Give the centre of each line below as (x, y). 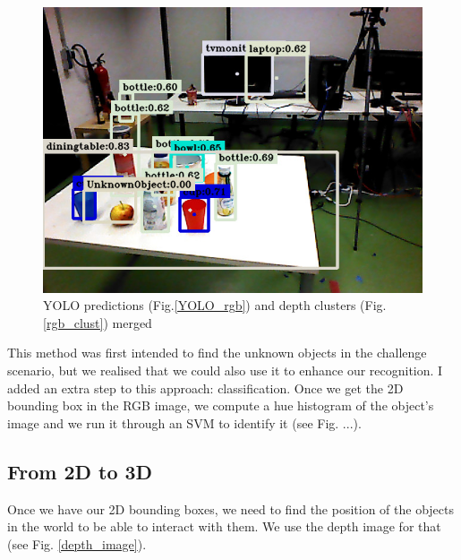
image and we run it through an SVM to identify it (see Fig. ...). (184, 422)
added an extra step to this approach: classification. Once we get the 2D (205, 388)
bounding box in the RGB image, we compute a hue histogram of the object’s (221, 405)
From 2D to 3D (80, 471)
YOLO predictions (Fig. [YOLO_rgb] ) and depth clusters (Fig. (215, 305)
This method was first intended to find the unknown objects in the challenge (217, 353)
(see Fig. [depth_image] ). (77, 543)
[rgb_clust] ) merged (98, 322)
